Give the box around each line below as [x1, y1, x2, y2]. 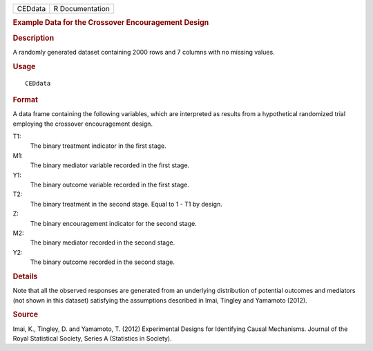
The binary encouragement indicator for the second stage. [30, 219, 197, 227]
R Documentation [53, 4, 110, 13]
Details [12, 272, 38, 281]
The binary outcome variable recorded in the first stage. [30, 180, 189, 189]
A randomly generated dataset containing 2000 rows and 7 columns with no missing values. [12, 48, 276, 56]
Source [12, 310, 39, 319]
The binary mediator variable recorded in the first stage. [30, 161, 190, 169]
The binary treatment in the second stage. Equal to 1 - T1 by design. [30, 200, 222, 208]
